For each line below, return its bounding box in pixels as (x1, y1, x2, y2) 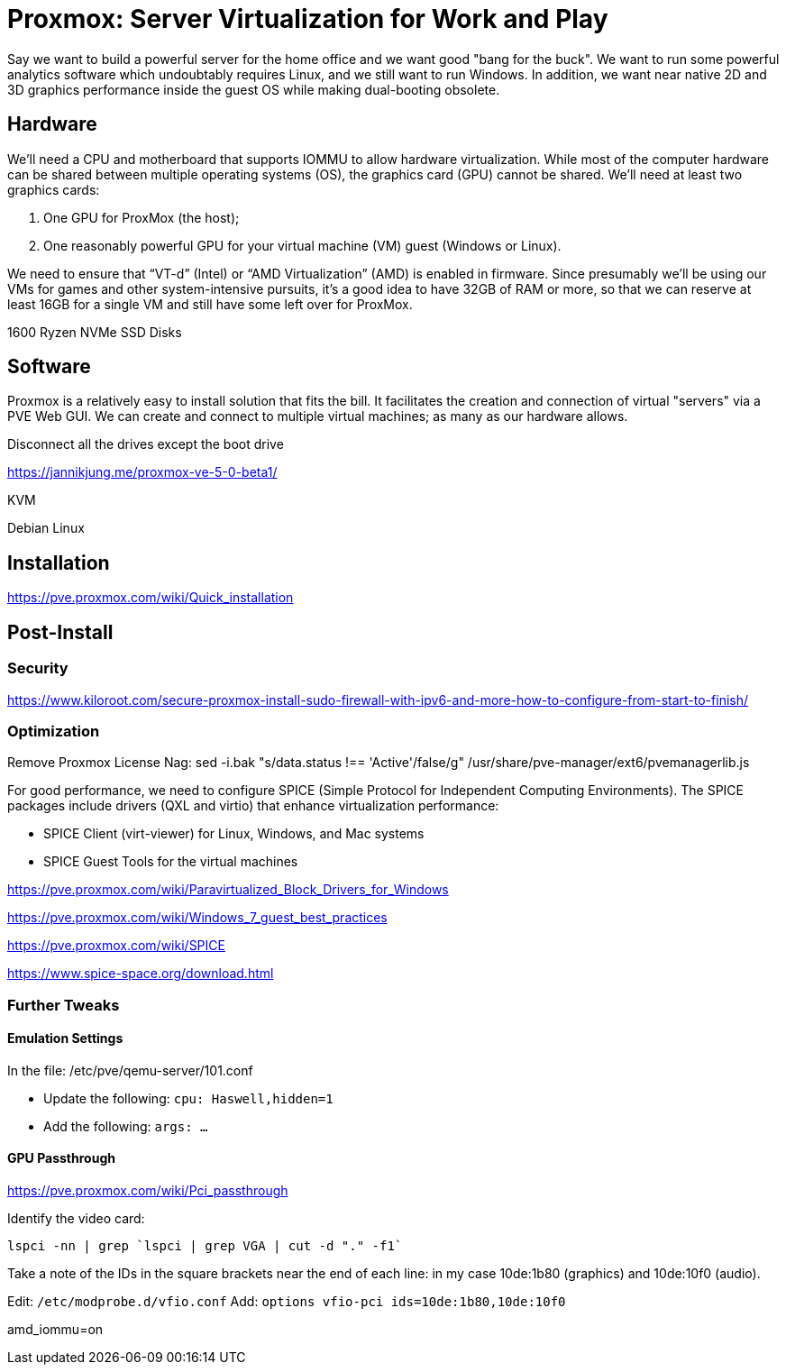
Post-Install (7, 620, 114, 644)
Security (7, 659, 69, 678)
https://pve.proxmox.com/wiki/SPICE (7, 938, 225, 954)
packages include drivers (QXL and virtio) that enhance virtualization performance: (7, 798, 499, 814)
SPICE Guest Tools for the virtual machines (43, 854, 298, 870)
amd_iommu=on (7, 1322, 104, 1338)
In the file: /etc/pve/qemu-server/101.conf (7, 1062, 253, 1078)
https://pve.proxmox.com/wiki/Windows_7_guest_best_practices (7, 910, 388, 926)
